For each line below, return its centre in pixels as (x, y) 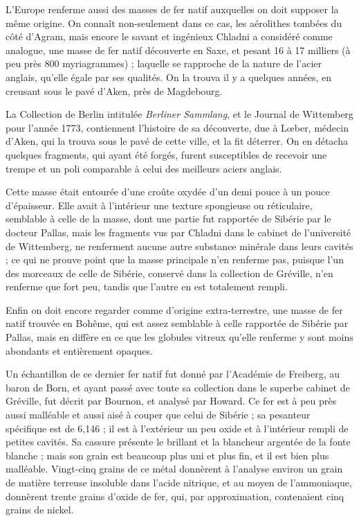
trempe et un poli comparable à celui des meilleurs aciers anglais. (144, 168)
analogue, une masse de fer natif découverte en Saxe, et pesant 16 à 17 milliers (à (178, 50)
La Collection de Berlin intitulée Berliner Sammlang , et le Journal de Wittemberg (179, 114)
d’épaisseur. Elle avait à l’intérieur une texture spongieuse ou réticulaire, (159, 205)
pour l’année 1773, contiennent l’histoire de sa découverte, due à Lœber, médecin (177, 127)
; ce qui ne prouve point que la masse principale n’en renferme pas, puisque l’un (175, 259)
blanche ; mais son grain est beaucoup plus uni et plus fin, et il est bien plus (167, 455)
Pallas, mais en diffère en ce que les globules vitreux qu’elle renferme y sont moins (179, 337)
